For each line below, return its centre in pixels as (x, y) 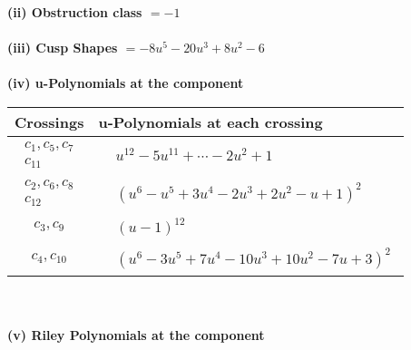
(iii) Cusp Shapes (63, 48)
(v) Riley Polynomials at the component (136, 335)
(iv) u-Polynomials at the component (126, 83)
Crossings (49, 122)
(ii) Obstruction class (75, 12)
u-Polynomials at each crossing (210, 122)
